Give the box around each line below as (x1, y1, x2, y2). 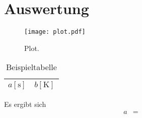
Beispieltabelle (6, 61, 57, 73)
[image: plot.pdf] (24, 28, 86, 36)
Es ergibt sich (4, 99, 46, 109)
